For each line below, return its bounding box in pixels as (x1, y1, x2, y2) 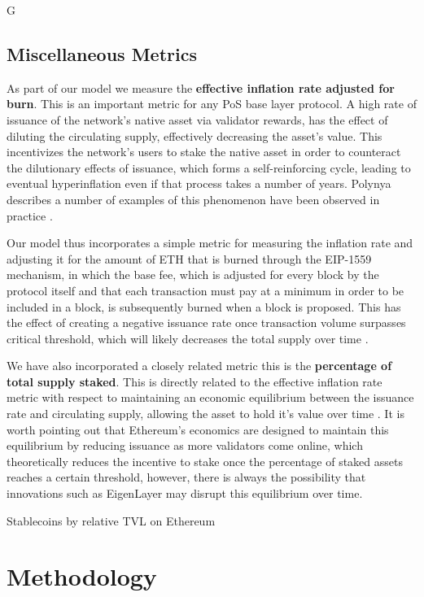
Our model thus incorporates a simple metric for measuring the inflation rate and (7, 234, 413, 251)
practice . (7, 207, 53, 224)
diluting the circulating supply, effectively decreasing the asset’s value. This (7, 127, 382, 144)
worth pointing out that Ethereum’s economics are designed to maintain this (7, 421, 389, 438)
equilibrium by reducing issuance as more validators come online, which (7, 437, 363, 454)
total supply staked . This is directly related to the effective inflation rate (7, 373, 382, 390)
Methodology (7, 560, 157, 593)
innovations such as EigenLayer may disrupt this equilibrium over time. (7, 485, 363, 502)
